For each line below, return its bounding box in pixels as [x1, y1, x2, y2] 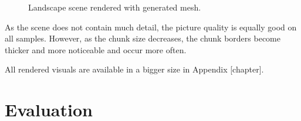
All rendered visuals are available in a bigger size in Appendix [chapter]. [5, 63, 264, 75]
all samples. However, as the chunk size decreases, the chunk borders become [5, 32, 280, 44]
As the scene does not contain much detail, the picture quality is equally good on [5, 20, 297, 33]
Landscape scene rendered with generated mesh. [28, 1, 201, 13]
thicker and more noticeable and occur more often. [5, 43, 187, 56]
